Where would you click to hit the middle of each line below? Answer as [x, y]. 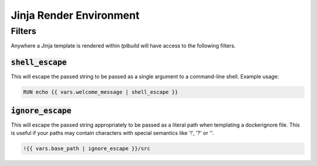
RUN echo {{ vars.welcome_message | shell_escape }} [101, 92]
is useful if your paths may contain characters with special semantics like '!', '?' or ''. [112, 133]
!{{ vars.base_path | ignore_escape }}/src [87, 149]
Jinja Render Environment [75, 15]
